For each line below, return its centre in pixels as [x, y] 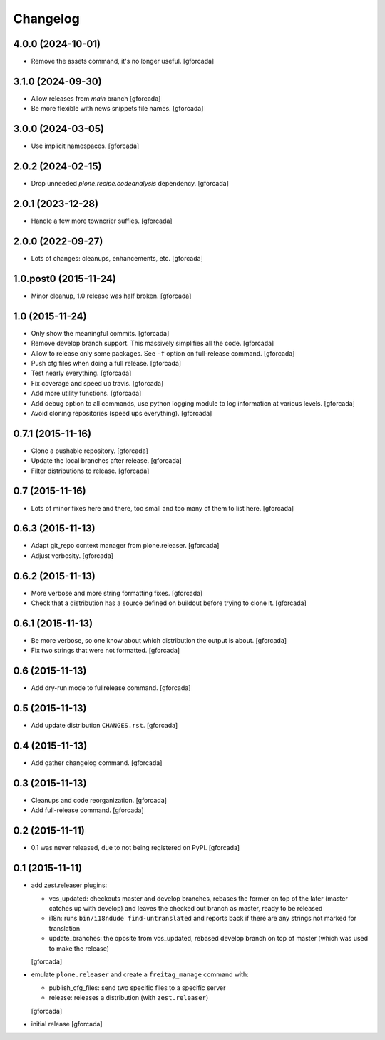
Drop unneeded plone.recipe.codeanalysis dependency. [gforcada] [130, 184]
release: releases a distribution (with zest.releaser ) [129, 998]
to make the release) [79, 948]
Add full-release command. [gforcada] [87, 810]
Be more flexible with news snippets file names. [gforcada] [117, 109]
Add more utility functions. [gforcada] [86, 394]
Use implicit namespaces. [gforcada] [85, 146]
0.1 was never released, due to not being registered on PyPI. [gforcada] [135, 848]
